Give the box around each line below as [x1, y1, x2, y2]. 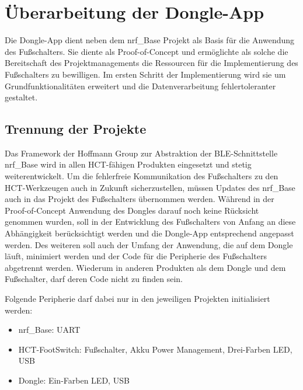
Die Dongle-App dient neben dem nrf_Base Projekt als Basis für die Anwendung [5, 34, 295, 46]
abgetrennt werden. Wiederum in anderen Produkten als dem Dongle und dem [5, 261, 286, 273]
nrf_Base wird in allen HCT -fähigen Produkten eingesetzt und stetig [5, 158, 252, 170]
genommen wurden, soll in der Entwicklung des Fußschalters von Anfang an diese [5, 215, 296, 228]
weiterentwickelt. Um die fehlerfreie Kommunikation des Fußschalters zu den [5, 170, 278, 182]
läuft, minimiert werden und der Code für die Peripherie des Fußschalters [5, 250, 267, 262]
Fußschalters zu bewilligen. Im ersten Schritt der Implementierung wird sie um [5, 68, 286, 80]
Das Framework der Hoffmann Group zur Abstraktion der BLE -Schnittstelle [5, 147, 278, 159]
